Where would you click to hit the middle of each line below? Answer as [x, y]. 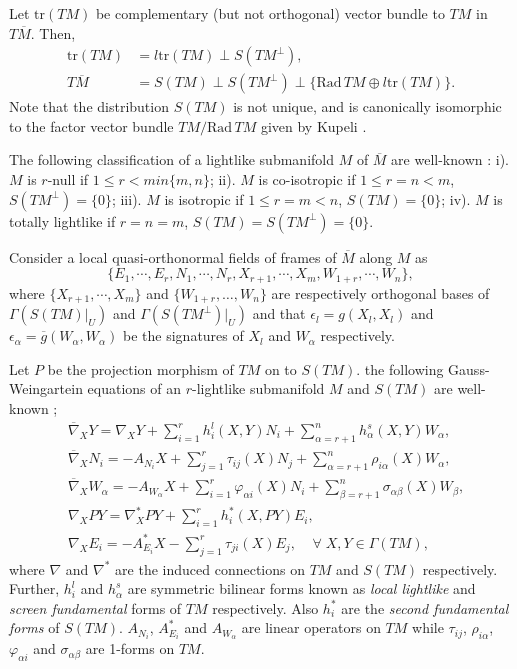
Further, [34, 588]
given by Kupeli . [313, 125]
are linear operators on [311, 627]
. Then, [53, 32]
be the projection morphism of [140, 368]
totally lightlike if [62, 220]
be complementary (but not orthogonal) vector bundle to [270, 13]
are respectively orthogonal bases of [380, 292]
